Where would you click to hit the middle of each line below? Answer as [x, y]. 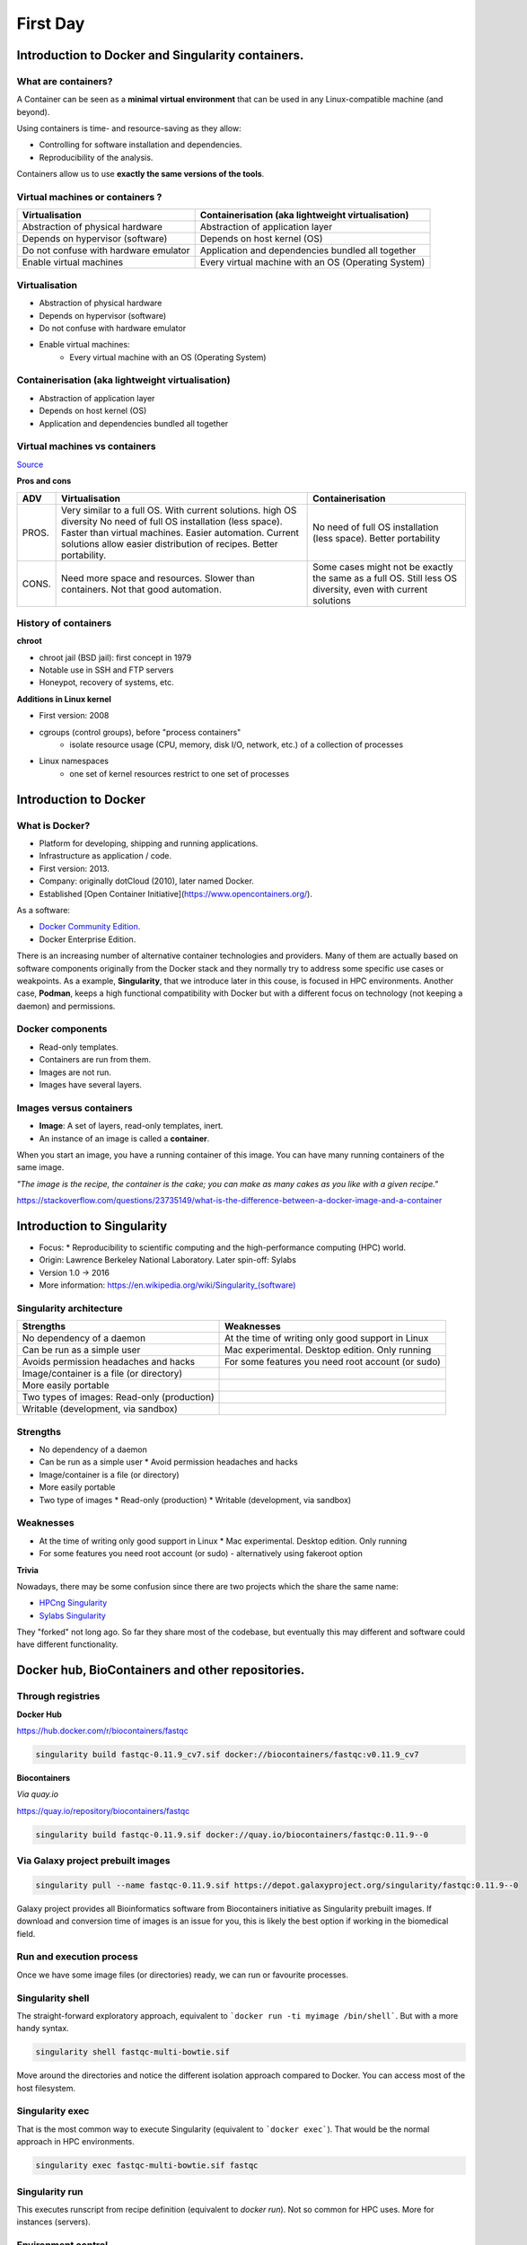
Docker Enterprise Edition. [88, 939]
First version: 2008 [74, 716]
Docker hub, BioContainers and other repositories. [161, 1670]
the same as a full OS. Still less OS [385, 577]
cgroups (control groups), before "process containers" [140, 732]
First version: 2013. [74, 868]
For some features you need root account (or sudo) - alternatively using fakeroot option [201, 1554]
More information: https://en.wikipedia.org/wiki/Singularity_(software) [167, 1285]
